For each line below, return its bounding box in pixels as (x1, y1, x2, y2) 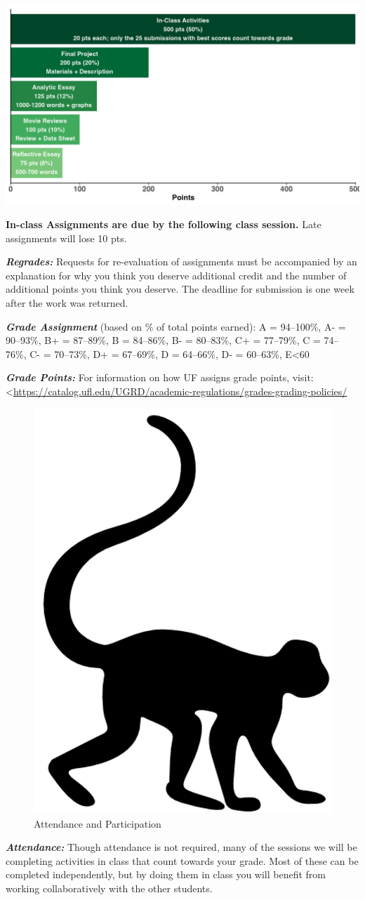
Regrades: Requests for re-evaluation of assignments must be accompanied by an (6, 254, 357, 269)
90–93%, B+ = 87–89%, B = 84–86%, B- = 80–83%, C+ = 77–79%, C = (6, 333, 321, 348)
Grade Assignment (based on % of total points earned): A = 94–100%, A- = (6, 319, 346, 333)
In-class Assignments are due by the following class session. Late (6, 217, 321, 232)
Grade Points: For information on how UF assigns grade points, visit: (6, 370, 314, 385)
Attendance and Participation (34, 816, 161, 830)
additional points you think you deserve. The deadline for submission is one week (6, 282, 354, 296)
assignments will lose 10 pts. (6, 230, 127, 245)
